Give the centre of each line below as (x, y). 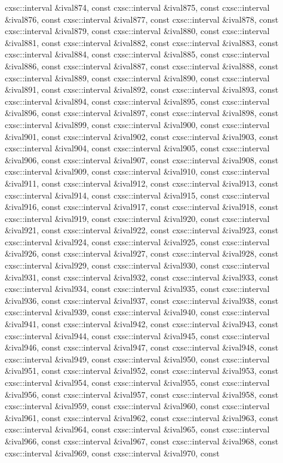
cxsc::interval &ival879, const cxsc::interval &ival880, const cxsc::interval (137, 31)
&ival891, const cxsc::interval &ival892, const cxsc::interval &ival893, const (142, 89)
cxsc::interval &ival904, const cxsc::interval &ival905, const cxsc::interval (137, 148)
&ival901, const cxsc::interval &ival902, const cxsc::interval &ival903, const (142, 136)
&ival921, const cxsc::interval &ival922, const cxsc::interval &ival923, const (142, 230)
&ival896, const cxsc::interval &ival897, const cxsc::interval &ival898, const (142, 113)
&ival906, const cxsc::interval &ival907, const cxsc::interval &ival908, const (142, 159)
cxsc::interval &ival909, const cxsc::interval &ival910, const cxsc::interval (137, 171)
